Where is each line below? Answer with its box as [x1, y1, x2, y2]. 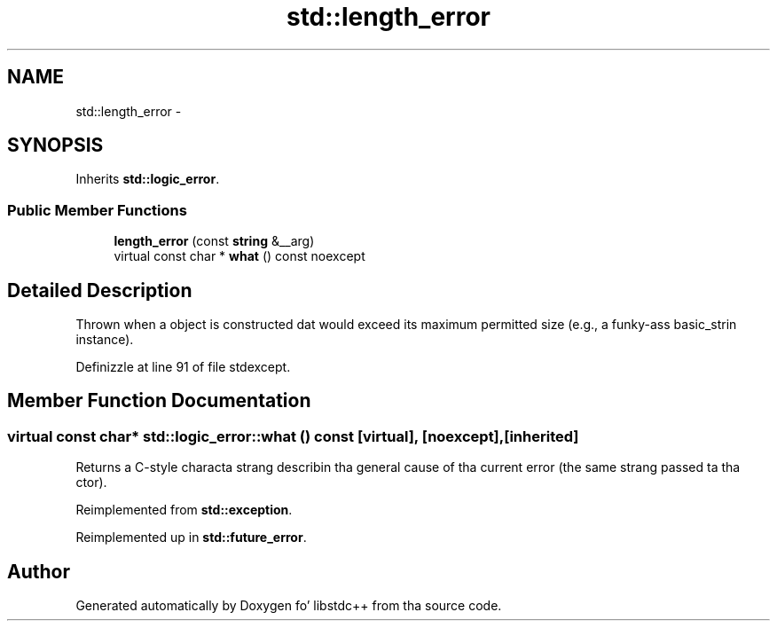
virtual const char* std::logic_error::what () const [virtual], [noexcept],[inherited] [7, 427, 579, 445]
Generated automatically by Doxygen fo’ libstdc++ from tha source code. [75, 598, 502, 614]
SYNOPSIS [7, 134, 104, 157]
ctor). [75, 475, 107, 491]
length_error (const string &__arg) [114, 233, 315, 249]
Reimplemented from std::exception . [75, 502, 293, 518]
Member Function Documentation [7, 389, 311, 412]
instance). [75, 332, 134, 348]
